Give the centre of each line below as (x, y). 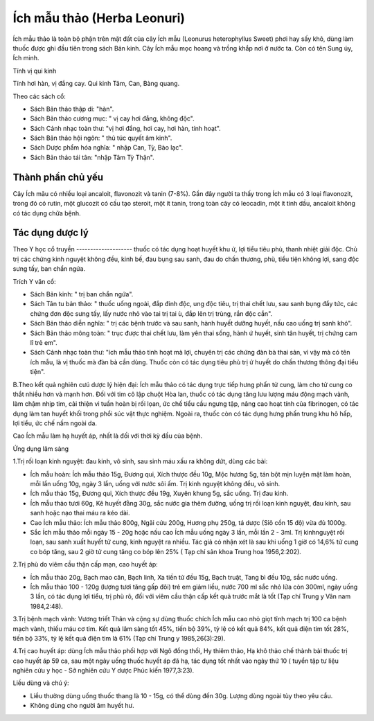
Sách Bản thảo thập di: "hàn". (72, 109)
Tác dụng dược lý (51, 233)
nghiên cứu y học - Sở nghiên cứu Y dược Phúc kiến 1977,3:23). (104, 670)
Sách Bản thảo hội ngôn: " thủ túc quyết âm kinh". (101, 138)
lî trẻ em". (44, 342)
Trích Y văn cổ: (34, 281)
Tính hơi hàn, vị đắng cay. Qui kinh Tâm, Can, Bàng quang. (96, 84)
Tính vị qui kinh (35, 71)
